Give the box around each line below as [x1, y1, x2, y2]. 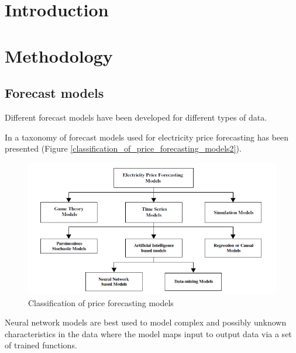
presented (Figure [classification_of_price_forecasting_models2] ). [5, 142, 242, 155]
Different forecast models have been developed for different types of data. [5, 111, 267, 123]
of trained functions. [5, 339, 77, 351]
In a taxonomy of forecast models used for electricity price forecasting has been [5, 131, 289, 143]
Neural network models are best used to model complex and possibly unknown [5, 316, 287, 328]
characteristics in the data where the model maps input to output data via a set [5, 327, 292, 340]
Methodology [5, 43, 113, 67]
